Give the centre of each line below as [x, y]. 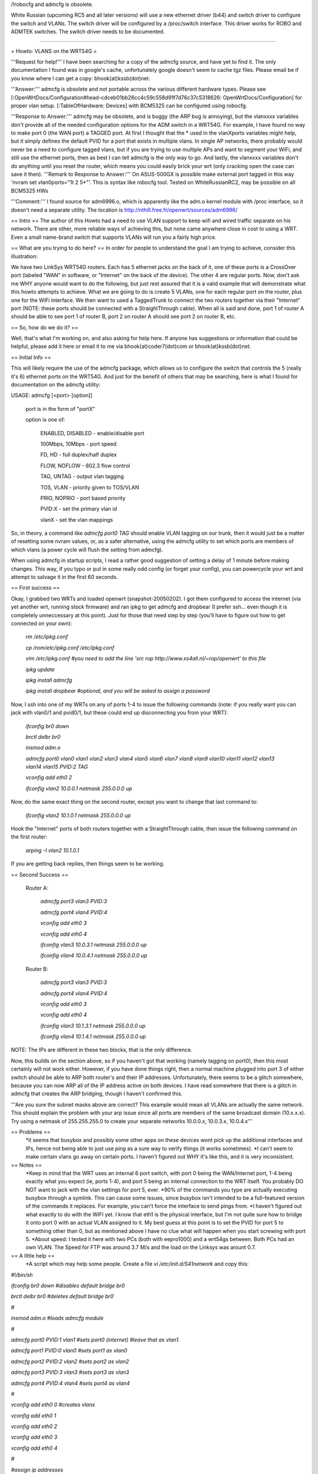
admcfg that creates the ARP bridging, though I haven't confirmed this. [97, 1094]
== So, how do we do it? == [45, 327]
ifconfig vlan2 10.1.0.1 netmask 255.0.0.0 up [78, 815]
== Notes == [26, 1165]
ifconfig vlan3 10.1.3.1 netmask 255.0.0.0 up [93, 1025]
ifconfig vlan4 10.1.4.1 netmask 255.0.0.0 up [93, 1037]
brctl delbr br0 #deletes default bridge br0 [62, 1297]
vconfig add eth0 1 [34, 1416]
